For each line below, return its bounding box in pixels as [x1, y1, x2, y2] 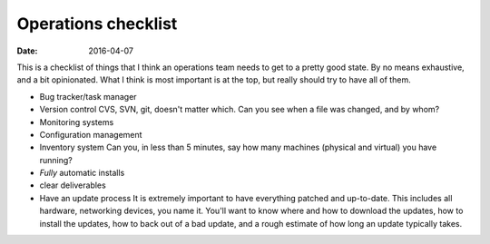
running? [39, 154, 73, 165]
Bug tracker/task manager [39, 91, 137, 102]
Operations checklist [16, 14, 178, 34]
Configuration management [39, 129, 142, 140]
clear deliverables [39, 180, 106, 190]
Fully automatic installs [39, 168, 125, 179]
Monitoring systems [39, 116, 114, 127]
